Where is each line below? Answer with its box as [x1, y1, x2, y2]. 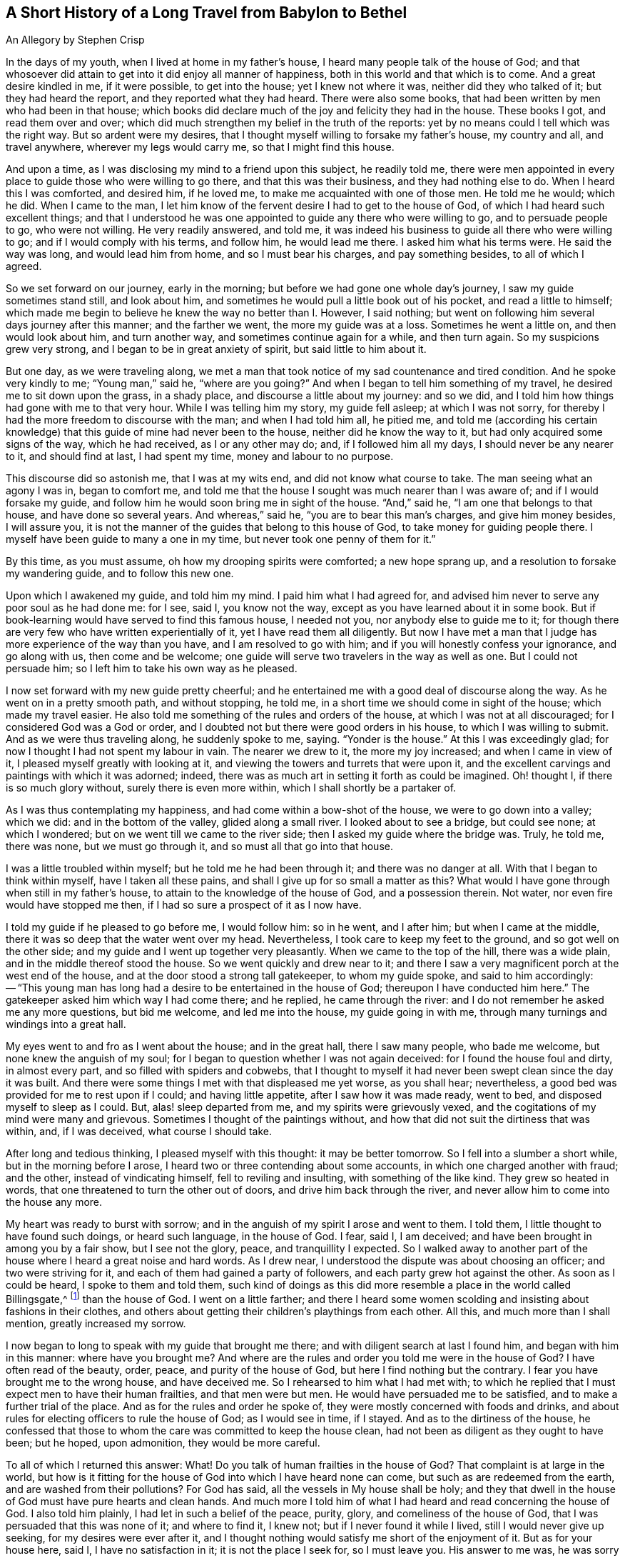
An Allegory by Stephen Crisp [6, 34, 145, 46]
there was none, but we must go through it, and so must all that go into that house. [6, 840, 393, 853]
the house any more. [6, 1196, 103, 1209]
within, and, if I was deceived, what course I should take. [6, 1125, 273, 1138]
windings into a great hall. [6, 1018, 126, 1031]
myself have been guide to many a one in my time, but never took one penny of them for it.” [6, 533, 436, 546]
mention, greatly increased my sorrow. [6, 1317, 186, 1330]
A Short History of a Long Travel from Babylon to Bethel [6, 4, 407, 21]
